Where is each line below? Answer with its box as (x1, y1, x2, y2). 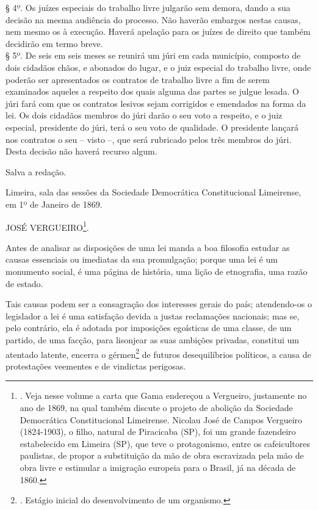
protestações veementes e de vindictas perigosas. (5, 359, 186, 372)
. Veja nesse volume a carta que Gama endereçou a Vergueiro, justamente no (20, 389, 307, 402)
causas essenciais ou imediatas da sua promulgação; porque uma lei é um (5, 253, 278, 266)
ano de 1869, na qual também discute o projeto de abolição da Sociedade (20, 401, 293, 413)
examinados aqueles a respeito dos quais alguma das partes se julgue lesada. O (5, 85, 300, 98)
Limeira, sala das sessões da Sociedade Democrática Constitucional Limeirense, (5, 186, 302, 199)
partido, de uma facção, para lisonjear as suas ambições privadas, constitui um (5, 333, 299, 346)
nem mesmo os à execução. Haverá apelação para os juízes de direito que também (5, 25, 311, 38)
